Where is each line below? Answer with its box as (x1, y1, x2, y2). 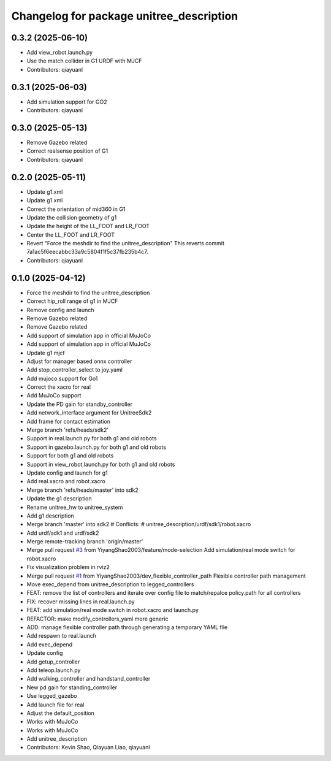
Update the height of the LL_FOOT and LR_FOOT (26, 223, 150, 230)
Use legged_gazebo (26, 692, 77, 700)
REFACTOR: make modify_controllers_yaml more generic (26, 615, 169, 622)
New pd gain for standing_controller (26, 684, 118, 691)
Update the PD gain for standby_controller (26, 400, 133, 408)
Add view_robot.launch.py (26, 49, 93, 56)
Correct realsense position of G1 (26, 147, 108, 155)
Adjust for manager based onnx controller (26, 358, 132, 365)
